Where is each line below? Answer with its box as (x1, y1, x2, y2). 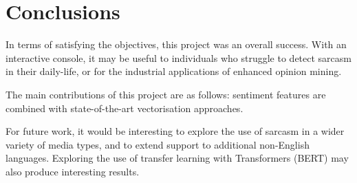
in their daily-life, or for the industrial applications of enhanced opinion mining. (6, 64, 342, 78)
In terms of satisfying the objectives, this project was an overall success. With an (6, 37, 347, 52)
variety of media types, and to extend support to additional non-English (6, 137, 310, 151)
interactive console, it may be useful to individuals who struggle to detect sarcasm (6, 50, 351, 65)
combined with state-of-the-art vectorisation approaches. (6, 100, 244, 115)
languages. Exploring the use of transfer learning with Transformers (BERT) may (6, 151, 349, 165)
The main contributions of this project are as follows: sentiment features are (6, 87, 326, 101)
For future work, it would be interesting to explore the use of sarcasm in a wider (6, 124, 345, 138)
